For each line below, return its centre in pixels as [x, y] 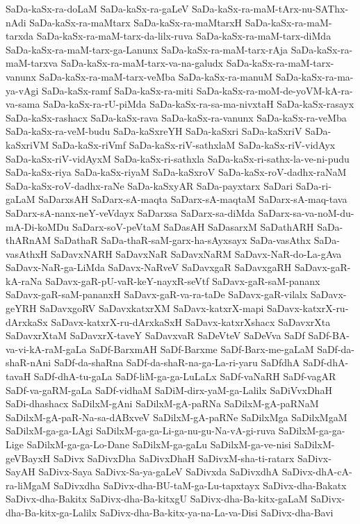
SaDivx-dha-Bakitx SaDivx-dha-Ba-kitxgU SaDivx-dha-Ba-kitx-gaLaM [157, 499]
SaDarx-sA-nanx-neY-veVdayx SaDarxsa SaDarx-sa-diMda [130, 212]
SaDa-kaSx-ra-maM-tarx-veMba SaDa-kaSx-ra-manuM [156, 76]
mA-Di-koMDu [38, 226]
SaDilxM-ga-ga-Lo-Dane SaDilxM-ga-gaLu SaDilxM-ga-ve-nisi [159, 444]
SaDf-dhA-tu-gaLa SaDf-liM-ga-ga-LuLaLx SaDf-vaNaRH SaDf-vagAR [185, 376]
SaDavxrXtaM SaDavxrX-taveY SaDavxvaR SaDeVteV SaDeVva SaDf [155, 335]
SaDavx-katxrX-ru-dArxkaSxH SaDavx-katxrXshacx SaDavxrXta [191, 321]
